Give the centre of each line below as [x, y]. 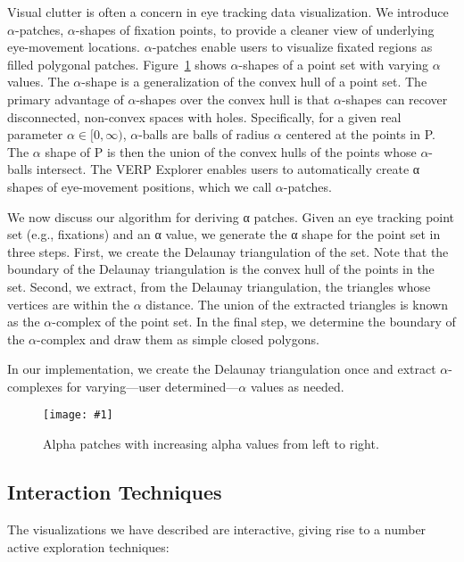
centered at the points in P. [360, 134]
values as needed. [297, 386]
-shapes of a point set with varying [334, 64]
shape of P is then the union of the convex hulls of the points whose [231, 151]
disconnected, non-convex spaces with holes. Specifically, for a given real [204, 116]
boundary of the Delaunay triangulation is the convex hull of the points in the [221, 269]
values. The [38, 82]
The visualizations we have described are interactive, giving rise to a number [217, 529]
